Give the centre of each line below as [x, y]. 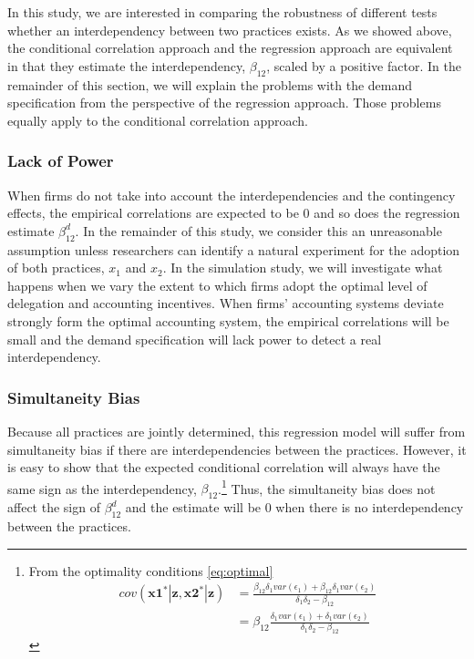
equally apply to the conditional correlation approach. [158, 120]
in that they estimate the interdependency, [127, 65]
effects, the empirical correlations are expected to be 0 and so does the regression [234, 213]
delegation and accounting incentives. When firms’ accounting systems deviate [226, 303]
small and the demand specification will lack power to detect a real [195, 339]
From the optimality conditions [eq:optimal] [151, 570]
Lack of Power [61, 161]
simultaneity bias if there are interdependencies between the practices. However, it [237, 449]
